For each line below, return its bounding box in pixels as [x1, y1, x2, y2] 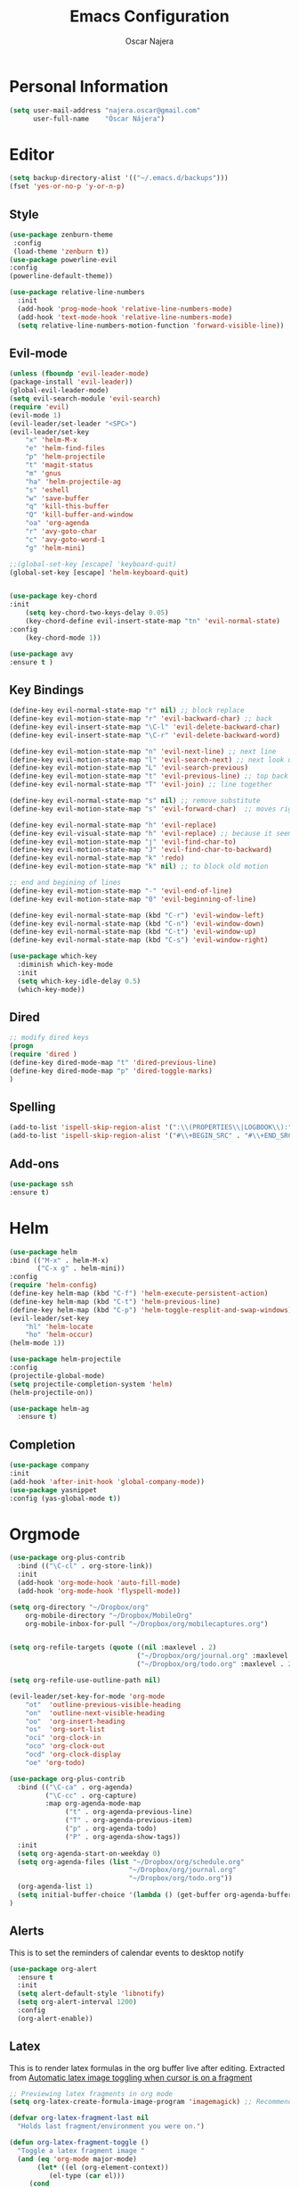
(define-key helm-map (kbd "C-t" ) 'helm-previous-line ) [9, 1297, 221, 1306]
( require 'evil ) [9, 402, 69, 411]
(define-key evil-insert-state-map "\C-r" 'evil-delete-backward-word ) [9, 730, 280, 739]
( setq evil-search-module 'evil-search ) [9, 394, 162, 403]
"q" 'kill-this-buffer [25, 502, 109, 511]
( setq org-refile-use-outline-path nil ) [9, 1676, 162, 1685]
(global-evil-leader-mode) [9, 386, 109, 395]
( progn [9, 1042, 34, 1051]
